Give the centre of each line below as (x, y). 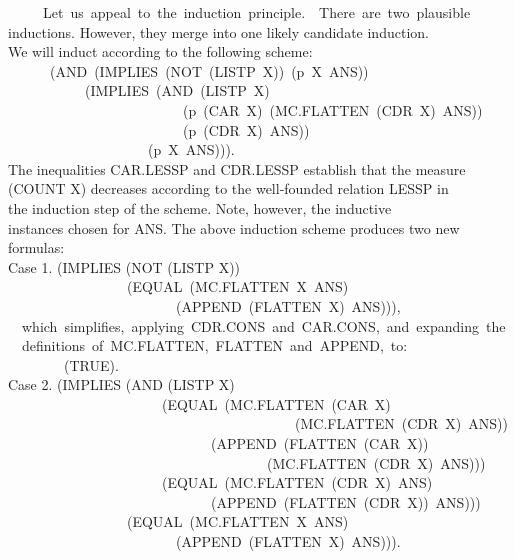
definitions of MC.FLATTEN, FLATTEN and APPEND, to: (214, 345)
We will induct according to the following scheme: (160, 51)
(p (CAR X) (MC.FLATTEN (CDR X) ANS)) (332, 109)
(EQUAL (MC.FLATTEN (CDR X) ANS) (297, 482)
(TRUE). (91, 364)
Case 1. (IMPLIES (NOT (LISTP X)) (124, 266)
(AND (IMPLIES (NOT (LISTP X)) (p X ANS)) (209, 70)
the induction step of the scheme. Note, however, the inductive (200, 207)
